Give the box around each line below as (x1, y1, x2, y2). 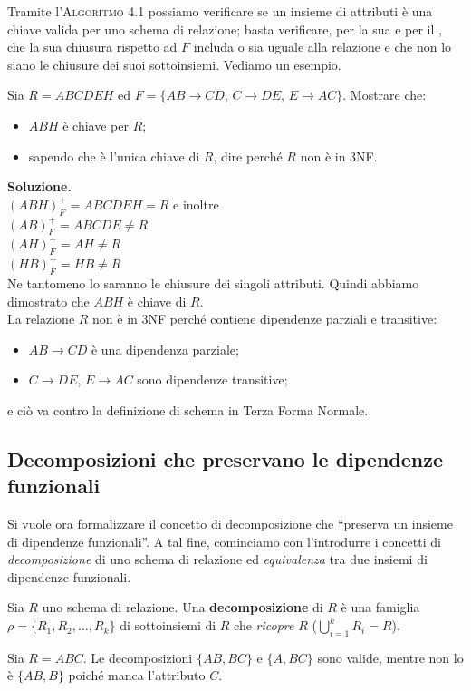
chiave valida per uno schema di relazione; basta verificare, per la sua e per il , (7, 19, 442, 38)
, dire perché (213, 146, 283, 165)
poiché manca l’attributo (68, 666, 206, 685)
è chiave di (127, 291, 187, 310)
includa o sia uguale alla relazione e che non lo (193, 37, 452, 56)
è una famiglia (341, 598, 420, 617)
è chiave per (62, 115, 129, 134)
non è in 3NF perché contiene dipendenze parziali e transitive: (92, 309, 437, 328)
